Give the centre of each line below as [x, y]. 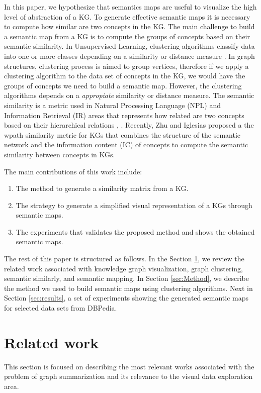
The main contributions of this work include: [73, 171]
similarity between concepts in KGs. [60, 154]
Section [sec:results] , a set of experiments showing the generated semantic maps [126, 298]
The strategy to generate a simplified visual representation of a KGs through [134, 205]
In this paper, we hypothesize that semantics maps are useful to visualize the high [130, 7]
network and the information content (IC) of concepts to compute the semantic [126, 144]
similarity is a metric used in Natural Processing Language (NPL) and [113, 105]
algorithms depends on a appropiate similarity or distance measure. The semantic [129, 95]
